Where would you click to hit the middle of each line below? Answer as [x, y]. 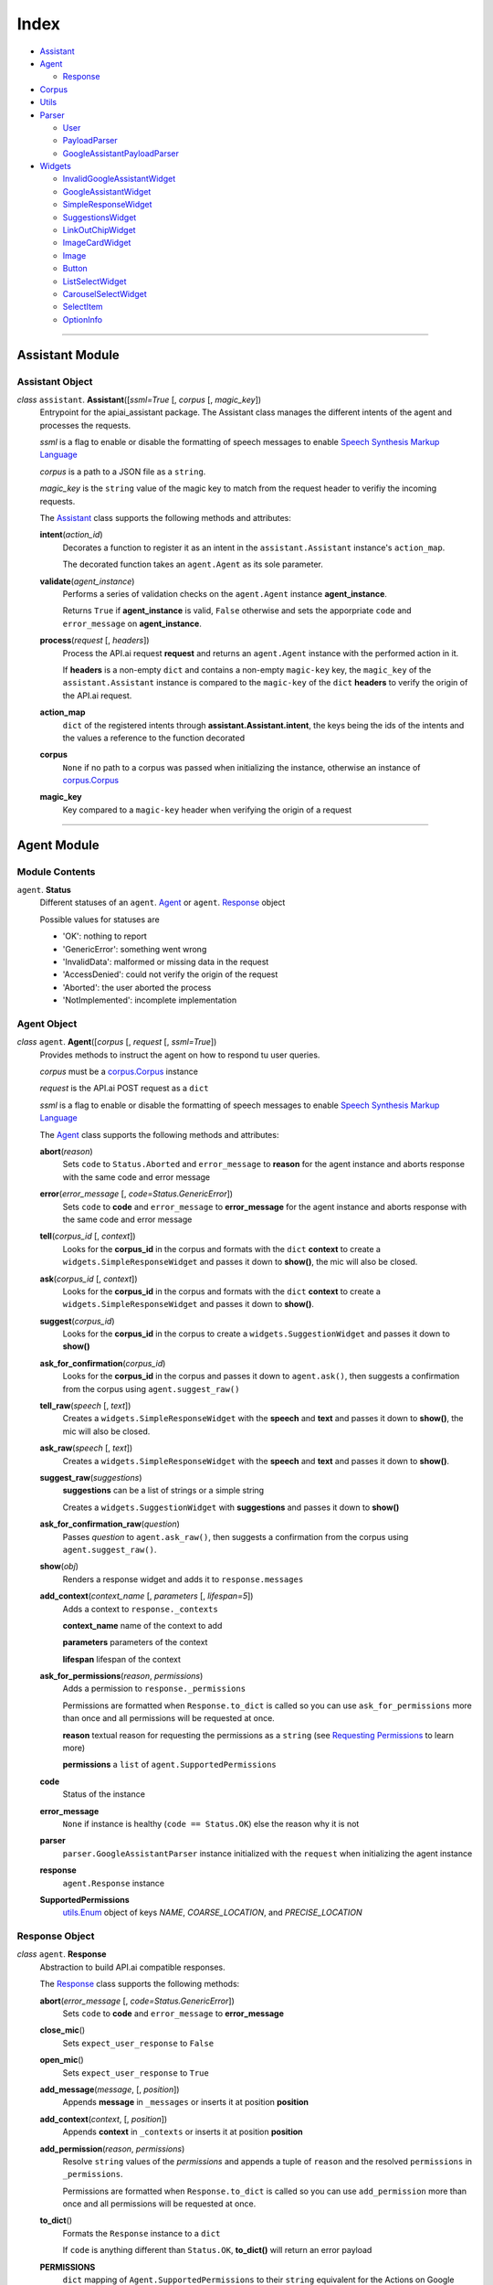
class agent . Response [62, 1954]
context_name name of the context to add [142, 1625]
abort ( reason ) [66, 1151]
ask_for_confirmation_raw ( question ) [110, 1524]
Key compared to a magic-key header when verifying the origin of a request [207, 810]
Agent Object [47, 1024]
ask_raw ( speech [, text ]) [86, 1448]
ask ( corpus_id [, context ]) [89, 1279]
